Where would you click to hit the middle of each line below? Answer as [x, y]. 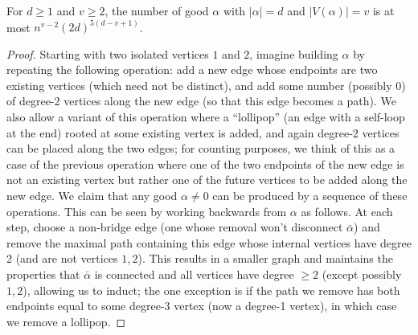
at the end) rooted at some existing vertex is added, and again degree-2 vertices [203, 132]
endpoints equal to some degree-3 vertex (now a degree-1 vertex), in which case [202, 306]
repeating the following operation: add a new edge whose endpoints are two [192, 69]
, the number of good [157, 10]
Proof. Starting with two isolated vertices [108, 53]
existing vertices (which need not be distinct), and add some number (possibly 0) [206, 85]
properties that [43, 274]
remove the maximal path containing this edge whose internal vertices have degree [209, 242]
